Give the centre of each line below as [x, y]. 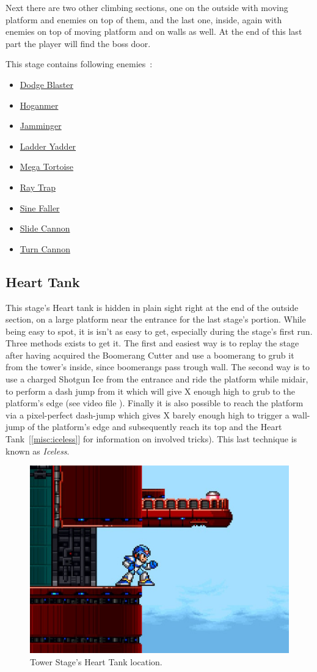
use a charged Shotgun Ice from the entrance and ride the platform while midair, [157, 379]
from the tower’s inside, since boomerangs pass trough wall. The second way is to [158, 367]
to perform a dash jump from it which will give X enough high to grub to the [150, 391]
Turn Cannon [45, 248]
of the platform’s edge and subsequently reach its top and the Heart [155, 427]
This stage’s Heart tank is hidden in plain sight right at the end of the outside [152, 307]
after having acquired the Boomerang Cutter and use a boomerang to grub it [150, 355]
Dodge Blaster [47, 84]
